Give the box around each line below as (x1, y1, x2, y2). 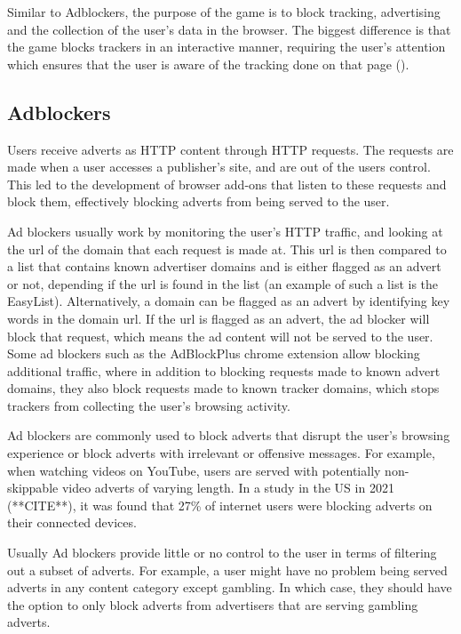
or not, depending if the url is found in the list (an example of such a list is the (7, 274, 439, 293)
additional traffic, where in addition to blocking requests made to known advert (7, 361, 441, 380)
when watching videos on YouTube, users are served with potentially (7, 461, 381, 479)
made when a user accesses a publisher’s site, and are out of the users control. (7, 157, 431, 176)
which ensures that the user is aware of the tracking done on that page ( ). (7, 54, 409, 73)
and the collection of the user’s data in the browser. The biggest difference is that (7, 20, 451, 38)
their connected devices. (7, 513, 137, 532)
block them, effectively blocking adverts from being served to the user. (7, 192, 390, 211)
